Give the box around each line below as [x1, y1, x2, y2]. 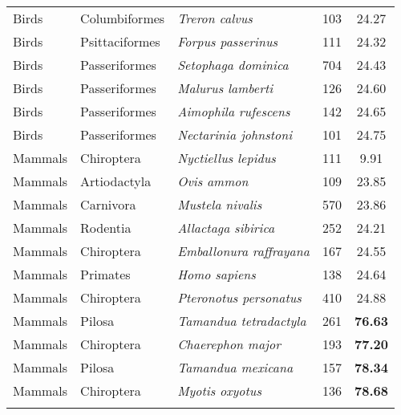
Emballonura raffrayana [177, 242, 310, 260]
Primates [80, 265, 131, 283]
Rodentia [80, 218, 132, 237]
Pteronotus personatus [177, 288, 302, 307]
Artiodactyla [80, 172, 152, 190]
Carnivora [80, 195, 136, 214]
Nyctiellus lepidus [177, 149, 276, 167]
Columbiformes [80, 9, 165, 27]
